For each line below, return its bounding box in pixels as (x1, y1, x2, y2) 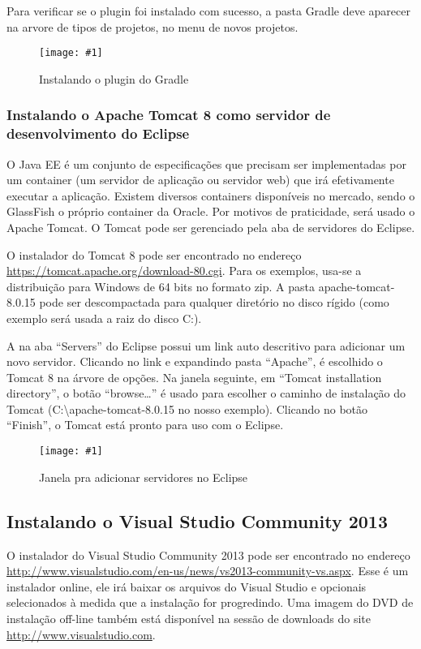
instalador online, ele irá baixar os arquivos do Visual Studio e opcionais (6, 578, 367, 595)
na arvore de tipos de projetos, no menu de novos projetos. (6, 18, 299, 35)
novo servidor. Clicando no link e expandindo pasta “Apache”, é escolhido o (6, 353, 383, 370)
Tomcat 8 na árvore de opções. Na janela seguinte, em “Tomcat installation (6, 368, 382, 385)
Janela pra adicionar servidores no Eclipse (39, 468, 248, 485)
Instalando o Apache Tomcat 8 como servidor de (6, 105, 331, 125)
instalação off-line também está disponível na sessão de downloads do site (6, 609, 371, 626)
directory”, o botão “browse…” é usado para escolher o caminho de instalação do (6, 385, 406, 402)
